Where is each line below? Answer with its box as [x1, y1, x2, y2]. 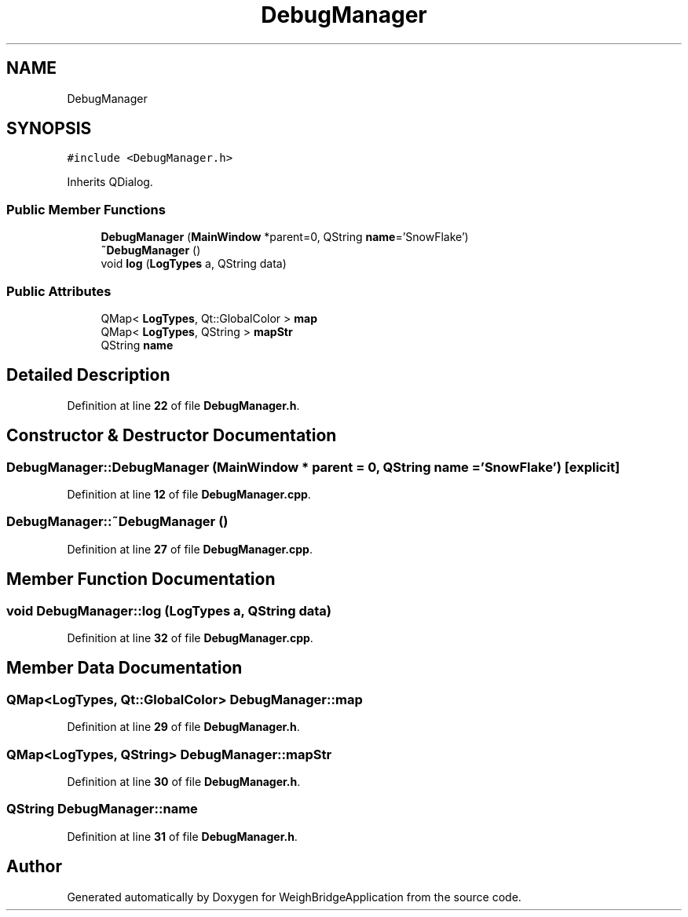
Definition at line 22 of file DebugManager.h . [67, 398, 300, 412]
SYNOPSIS [6, 119, 92, 139]
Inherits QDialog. [67, 175, 153, 189]
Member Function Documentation [6, 569, 276, 590]
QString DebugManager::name [6, 801, 198, 817]
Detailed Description [6, 365, 170, 385]
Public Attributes [6, 283, 112, 299]
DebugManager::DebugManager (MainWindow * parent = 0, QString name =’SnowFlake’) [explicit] [6, 458, 620, 475]
